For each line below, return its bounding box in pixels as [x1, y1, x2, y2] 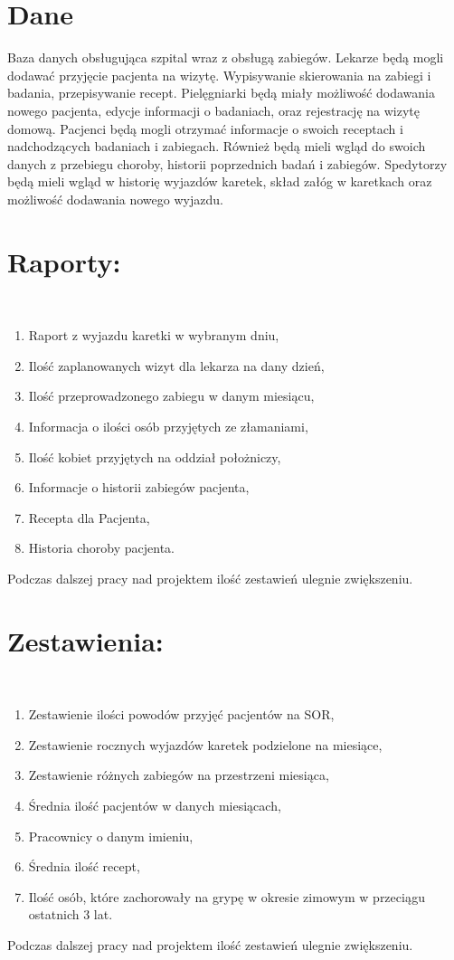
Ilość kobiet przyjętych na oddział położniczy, [28, 447, 281, 466]
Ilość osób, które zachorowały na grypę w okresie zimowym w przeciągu [28, 887, 426, 906]
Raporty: [7, 242, 121, 280]
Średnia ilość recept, [28, 857, 140, 876]
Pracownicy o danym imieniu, [28, 826, 194, 845]
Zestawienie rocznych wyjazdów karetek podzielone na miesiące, [28, 735, 383, 754]
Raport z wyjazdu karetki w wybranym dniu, [28, 326, 279, 345]
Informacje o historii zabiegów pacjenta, [28, 478, 250, 497]
